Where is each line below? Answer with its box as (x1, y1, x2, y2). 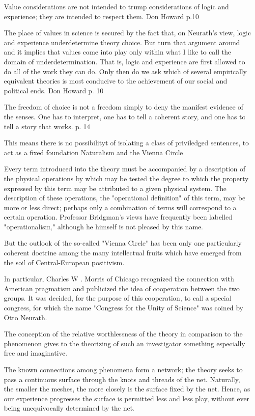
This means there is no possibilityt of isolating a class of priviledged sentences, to (4, 138, 249, 148)
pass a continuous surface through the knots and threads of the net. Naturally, (4, 374, 240, 384)
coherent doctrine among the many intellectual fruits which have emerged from (4, 248, 242, 258)
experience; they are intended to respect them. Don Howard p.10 (4, 11, 199, 21)
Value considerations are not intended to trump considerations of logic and (4, 1, 229, 11)
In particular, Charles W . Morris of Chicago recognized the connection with (4, 274, 234, 284)
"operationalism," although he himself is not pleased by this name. (4, 221, 203, 231)
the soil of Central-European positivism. (4, 257, 125, 267)
